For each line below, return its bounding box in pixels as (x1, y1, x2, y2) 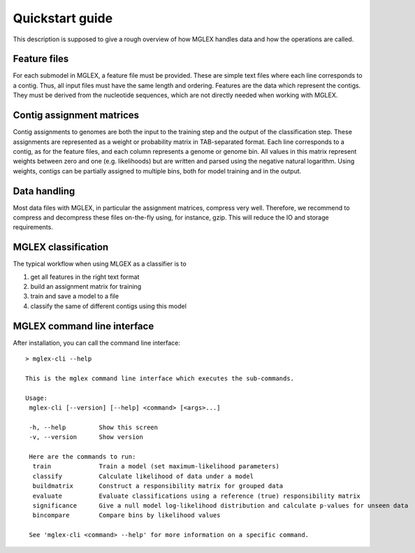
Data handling (13, 185, 75, 197)
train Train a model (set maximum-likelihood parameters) (32, 462, 279, 471)
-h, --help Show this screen (29, 423, 159, 431)
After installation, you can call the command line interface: (13, 338, 181, 347)
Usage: (25, 394, 48, 402)
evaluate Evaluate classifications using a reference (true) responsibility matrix (32, 491, 361, 500)
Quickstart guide (13, 10, 113, 26)
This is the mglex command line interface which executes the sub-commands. (25, 374, 295, 382)
